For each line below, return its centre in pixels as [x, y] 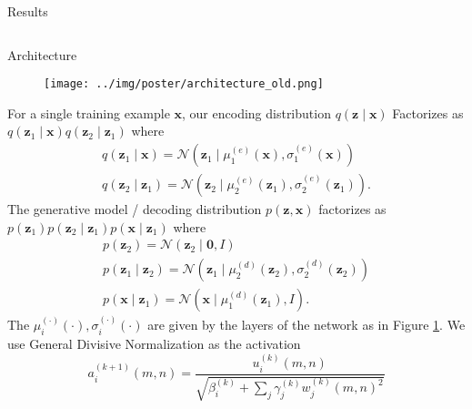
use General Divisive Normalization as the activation [154, 343]
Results [28, 11]
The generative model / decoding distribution [135, 209]
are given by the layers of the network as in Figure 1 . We [306, 325]
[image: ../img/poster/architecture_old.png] [184, 84]
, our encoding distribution [256, 112]
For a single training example [89, 112]
